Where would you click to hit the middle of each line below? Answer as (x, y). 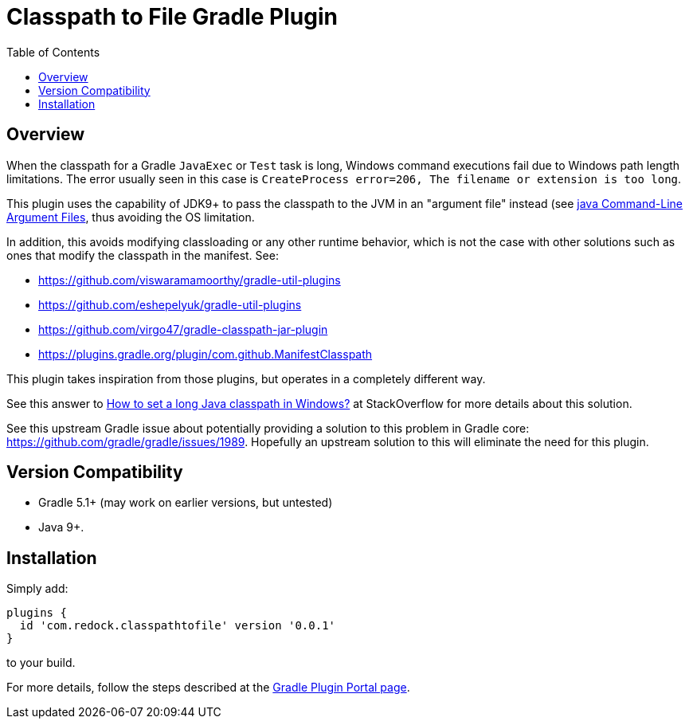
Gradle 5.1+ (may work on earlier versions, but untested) (186, 503)
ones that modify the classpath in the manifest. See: (143, 255)
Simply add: (37, 589)
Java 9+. (61, 527)
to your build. (41, 663)
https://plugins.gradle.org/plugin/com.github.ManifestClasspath (206, 354)
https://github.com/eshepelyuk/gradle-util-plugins (170, 304)
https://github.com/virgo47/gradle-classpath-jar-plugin (183, 329)
